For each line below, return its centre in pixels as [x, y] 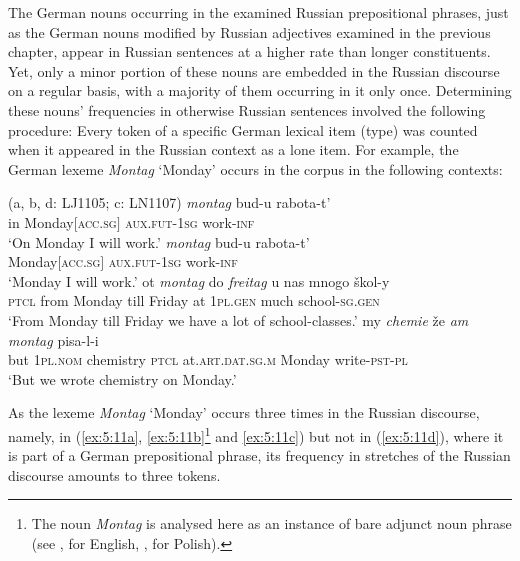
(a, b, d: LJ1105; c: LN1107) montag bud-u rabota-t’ [169, 202]
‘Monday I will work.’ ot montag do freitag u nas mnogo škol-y [199, 280]
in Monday [41, 221]
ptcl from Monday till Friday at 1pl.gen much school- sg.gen [194, 300]
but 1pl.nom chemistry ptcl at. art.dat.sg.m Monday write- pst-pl [208, 359]
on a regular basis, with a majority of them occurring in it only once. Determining [260, 90]
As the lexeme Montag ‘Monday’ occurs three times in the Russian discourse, [244, 412]
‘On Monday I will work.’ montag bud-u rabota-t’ [159, 241]
